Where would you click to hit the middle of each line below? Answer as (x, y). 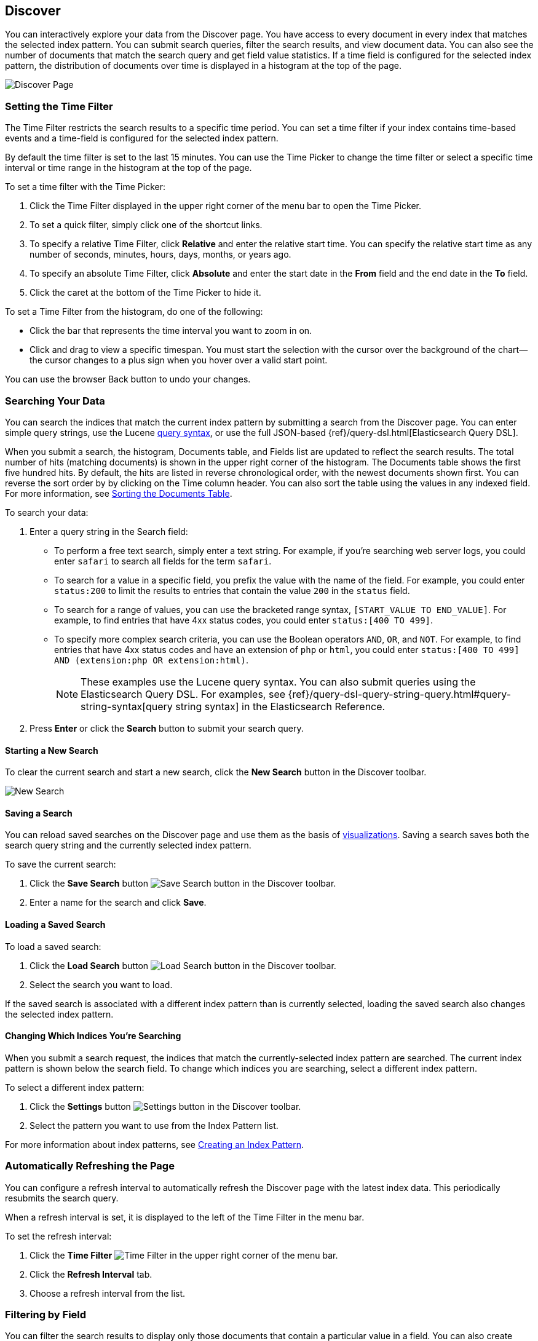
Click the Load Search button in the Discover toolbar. (183, 965)
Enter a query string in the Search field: (109, 531)
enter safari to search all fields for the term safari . (163, 561)
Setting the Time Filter (59, 106)
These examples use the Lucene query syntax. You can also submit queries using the (278, 682)
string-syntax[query (127, 706)
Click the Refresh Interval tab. (91, 1274)
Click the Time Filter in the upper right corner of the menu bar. (184, 1255)
